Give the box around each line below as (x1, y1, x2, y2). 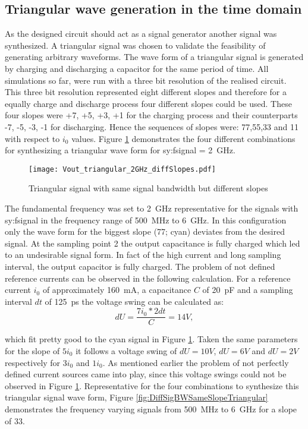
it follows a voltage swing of (76, 344, 177, 357)
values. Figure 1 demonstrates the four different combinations (71, 132, 296, 144)
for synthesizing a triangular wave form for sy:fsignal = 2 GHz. (5, 144, 235, 156)
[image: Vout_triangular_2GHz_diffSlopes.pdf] (29, 165, 216, 174)
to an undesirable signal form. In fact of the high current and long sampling (5, 248, 281, 261)
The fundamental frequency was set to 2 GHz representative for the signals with (5, 201, 298, 214)
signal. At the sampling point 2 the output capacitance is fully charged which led (5, 236, 300, 249)
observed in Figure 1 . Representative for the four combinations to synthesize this (5, 379, 299, 392)
